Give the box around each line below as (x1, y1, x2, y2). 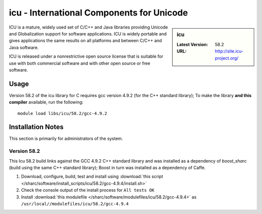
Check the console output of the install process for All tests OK (21, 187, 155, 193)
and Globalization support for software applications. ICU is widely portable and (9, 31, 167, 36)
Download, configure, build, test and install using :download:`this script (21, 174, 164, 180)
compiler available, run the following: (9, 99, 83, 105)
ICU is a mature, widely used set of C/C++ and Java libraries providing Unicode (9, 24, 168, 30)
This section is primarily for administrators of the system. (9, 136, 123, 142)
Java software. (9, 44, 39, 50)
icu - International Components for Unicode (9, 7, 188, 18)
